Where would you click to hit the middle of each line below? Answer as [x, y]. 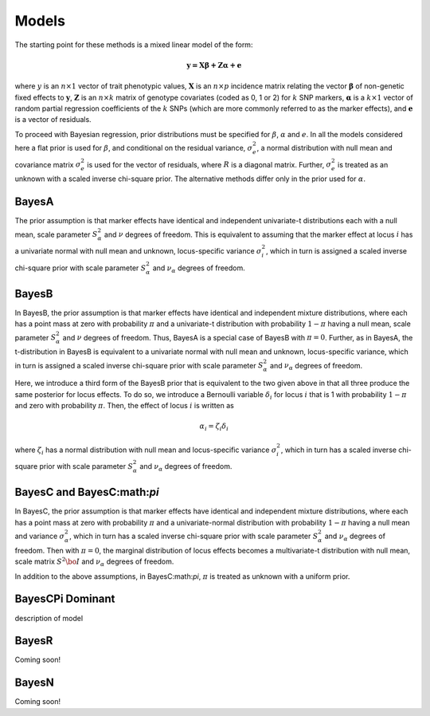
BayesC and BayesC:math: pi [87, 492]
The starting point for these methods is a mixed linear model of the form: [134, 45]
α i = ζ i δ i [214, 427]
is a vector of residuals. [53, 120]
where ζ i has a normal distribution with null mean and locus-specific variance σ [146, 450]
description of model [49, 618]
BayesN [35, 683]
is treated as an [363, 164]
